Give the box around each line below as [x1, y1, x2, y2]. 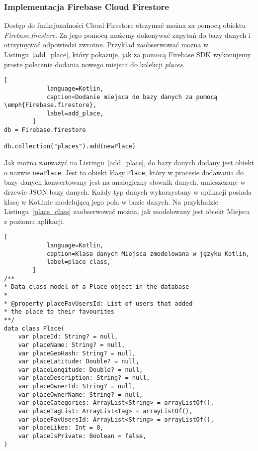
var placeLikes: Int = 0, [18, 424, 104, 432]
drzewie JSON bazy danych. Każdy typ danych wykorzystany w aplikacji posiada [4, 186, 252, 197]
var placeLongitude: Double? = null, [18, 366, 143, 373]
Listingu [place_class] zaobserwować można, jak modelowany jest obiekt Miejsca [4, 206, 250, 217]
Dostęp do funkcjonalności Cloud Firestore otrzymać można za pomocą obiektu [4, 20, 246, 30]
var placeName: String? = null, [18, 341, 125, 348]
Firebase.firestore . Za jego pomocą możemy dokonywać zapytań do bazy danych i [4, 29, 251, 40]
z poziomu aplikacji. [4, 216, 65, 226]
